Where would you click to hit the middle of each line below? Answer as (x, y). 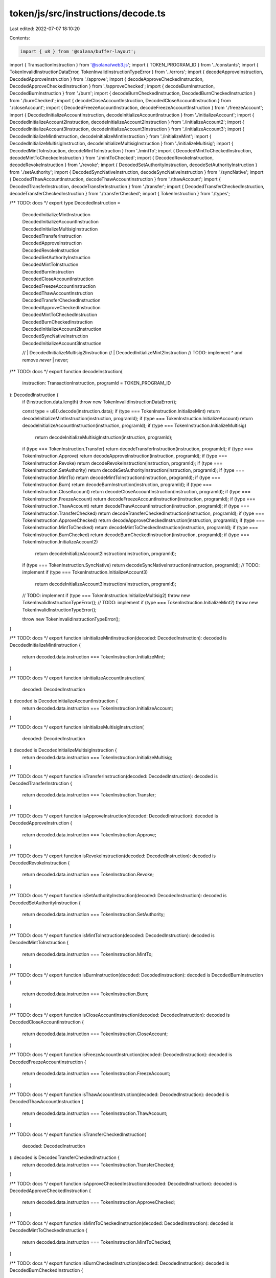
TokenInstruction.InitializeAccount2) (60, 542)
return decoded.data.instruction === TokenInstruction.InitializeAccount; (98, 708)
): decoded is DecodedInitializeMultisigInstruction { (63, 750)
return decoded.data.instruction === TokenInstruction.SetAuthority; (94, 914)
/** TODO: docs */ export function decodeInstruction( (66, 371)
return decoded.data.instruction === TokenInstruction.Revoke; (88, 875)
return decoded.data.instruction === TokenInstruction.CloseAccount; (95, 1034)
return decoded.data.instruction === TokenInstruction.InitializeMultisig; (97, 757)
